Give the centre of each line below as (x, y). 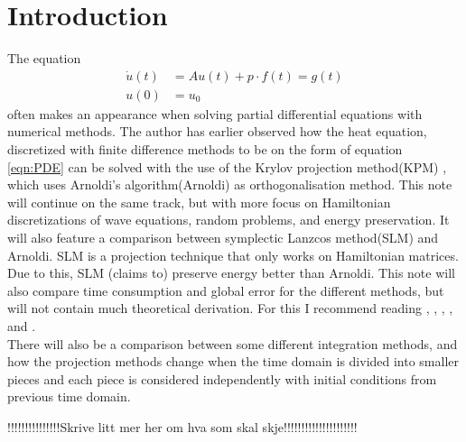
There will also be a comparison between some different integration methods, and (233, 343)
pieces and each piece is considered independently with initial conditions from (222, 378)
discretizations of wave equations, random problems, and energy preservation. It (228, 220)
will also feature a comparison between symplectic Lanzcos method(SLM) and (223, 237)
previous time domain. (69, 396)
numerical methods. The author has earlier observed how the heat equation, (217, 131)
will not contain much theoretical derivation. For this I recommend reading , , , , (230, 308)
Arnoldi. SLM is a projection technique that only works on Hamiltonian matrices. (233, 255)
